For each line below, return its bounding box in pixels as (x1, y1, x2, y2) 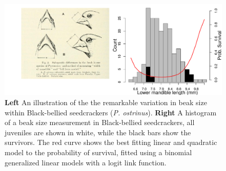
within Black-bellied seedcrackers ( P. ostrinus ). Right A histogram (5, 107, 217, 117)
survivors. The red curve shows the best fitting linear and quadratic (5, 137, 217, 148)
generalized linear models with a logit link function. (5, 157, 167, 167)
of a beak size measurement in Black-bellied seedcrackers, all (5, 117, 195, 128)
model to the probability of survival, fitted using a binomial (5, 147, 192, 158)
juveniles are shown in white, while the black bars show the (5, 127, 191, 137)
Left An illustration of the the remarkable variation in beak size (5, 97, 207, 108)
